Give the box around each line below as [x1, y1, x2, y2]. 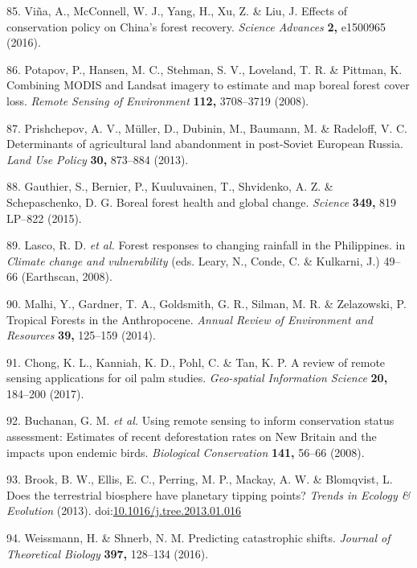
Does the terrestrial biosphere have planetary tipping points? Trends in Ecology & [6, 486, 411, 503]
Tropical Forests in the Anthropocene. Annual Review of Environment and [6, 311, 373, 327]
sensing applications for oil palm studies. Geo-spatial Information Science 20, [6, 369, 388, 386]
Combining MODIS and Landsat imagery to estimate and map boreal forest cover [6, 76, 410, 93]
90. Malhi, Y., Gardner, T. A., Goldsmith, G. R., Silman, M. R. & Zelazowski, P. [6, 294, 407, 311]
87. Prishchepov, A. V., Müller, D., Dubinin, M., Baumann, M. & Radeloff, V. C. [6, 119, 407, 136]
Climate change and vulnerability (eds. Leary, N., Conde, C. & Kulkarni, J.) [6, 252, 380, 269]
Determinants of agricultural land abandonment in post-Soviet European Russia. [6, 135, 403, 152]
